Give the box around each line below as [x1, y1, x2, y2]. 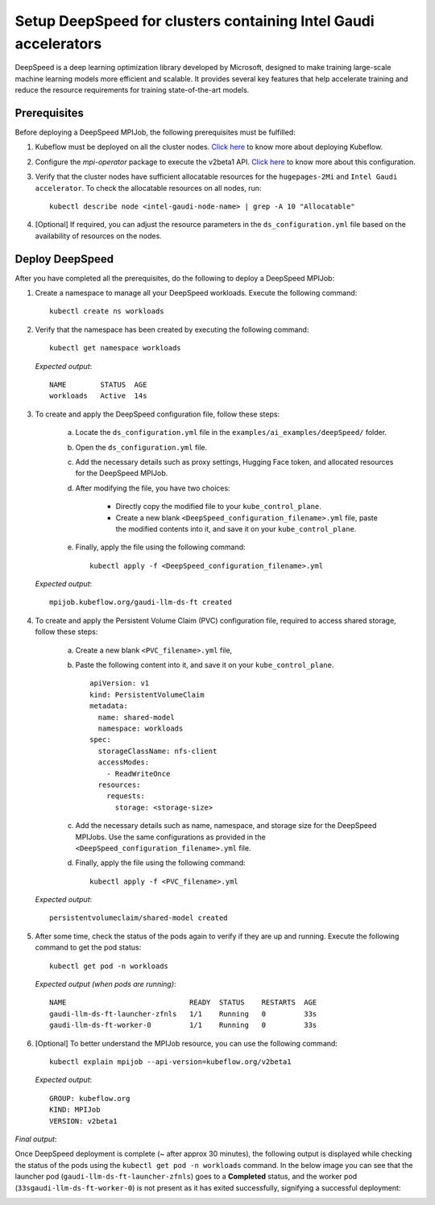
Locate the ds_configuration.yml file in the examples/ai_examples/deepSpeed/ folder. [75, 428, 387, 437]
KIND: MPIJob [49, 1105, 101, 1115]
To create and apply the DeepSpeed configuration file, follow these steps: [35, 409, 280, 419]
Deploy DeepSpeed [14, 252, 114, 266]
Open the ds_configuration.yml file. [75, 442, 208, 452]
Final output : [14, 1134, 57, 1144]
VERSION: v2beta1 [49, 1116, 118, 1125]
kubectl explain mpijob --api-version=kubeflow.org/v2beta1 [49, 1057, 292, 1066]
